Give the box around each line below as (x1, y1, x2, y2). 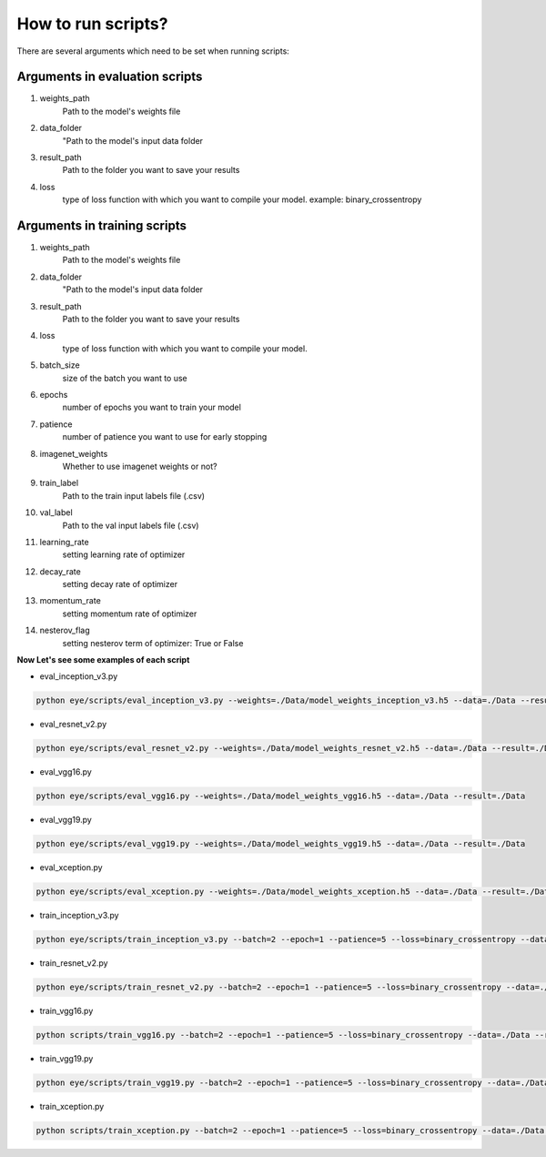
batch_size (39, 360, 81, 370)
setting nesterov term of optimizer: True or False (62, 637, 244, 648)
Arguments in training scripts (16, 218, 187, 233)
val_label (39, 507, 73, 518)
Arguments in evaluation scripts (16, 69, 203, 85)
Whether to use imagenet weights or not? (62, 461, 217, 472)
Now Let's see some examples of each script (16, 655, 190, 665)
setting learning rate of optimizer (62, 549, 186, 560)
